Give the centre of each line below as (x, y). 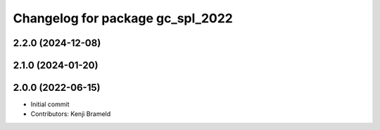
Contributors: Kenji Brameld (71, 114)
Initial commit (50, 104)
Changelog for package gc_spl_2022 (123, 18)
